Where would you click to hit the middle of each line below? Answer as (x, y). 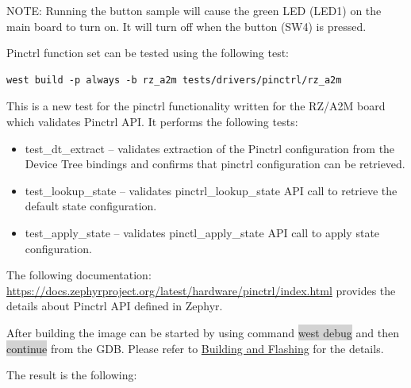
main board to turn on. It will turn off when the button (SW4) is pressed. (186, 26)
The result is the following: (72, 375)
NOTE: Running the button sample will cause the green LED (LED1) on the (194, 10)
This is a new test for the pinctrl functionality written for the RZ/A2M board (196, 106)
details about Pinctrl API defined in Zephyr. (115, 306)
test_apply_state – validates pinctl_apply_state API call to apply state (202, 232)
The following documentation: (79, 275)
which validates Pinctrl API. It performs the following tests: (152, 121)
